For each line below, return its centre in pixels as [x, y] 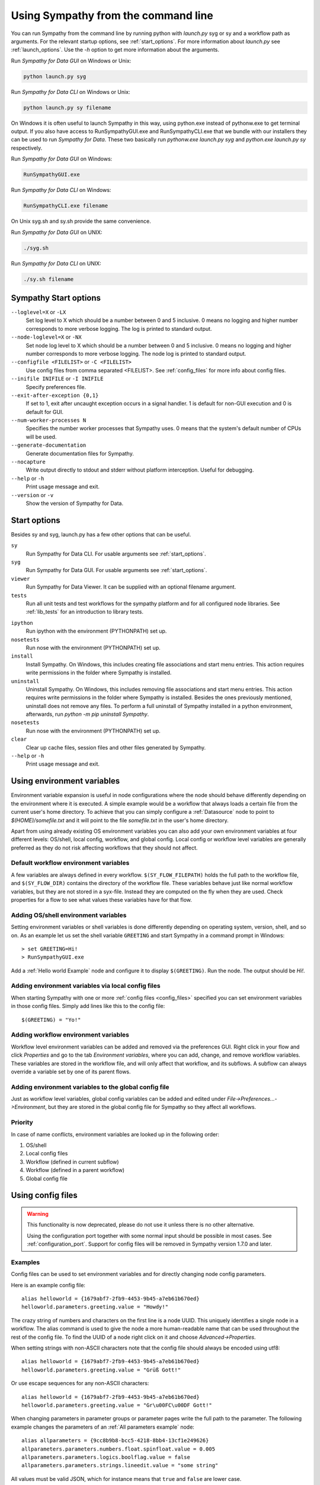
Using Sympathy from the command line [112, 15]
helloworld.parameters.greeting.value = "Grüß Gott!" [101, 1370]
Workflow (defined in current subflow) [72, 1162]
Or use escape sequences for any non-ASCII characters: [80, 1383]
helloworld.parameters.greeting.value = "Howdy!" [95, 1307]
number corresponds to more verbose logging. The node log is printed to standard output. [136, 353]
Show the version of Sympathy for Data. [75, 503]
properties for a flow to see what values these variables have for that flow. [102, 900]
